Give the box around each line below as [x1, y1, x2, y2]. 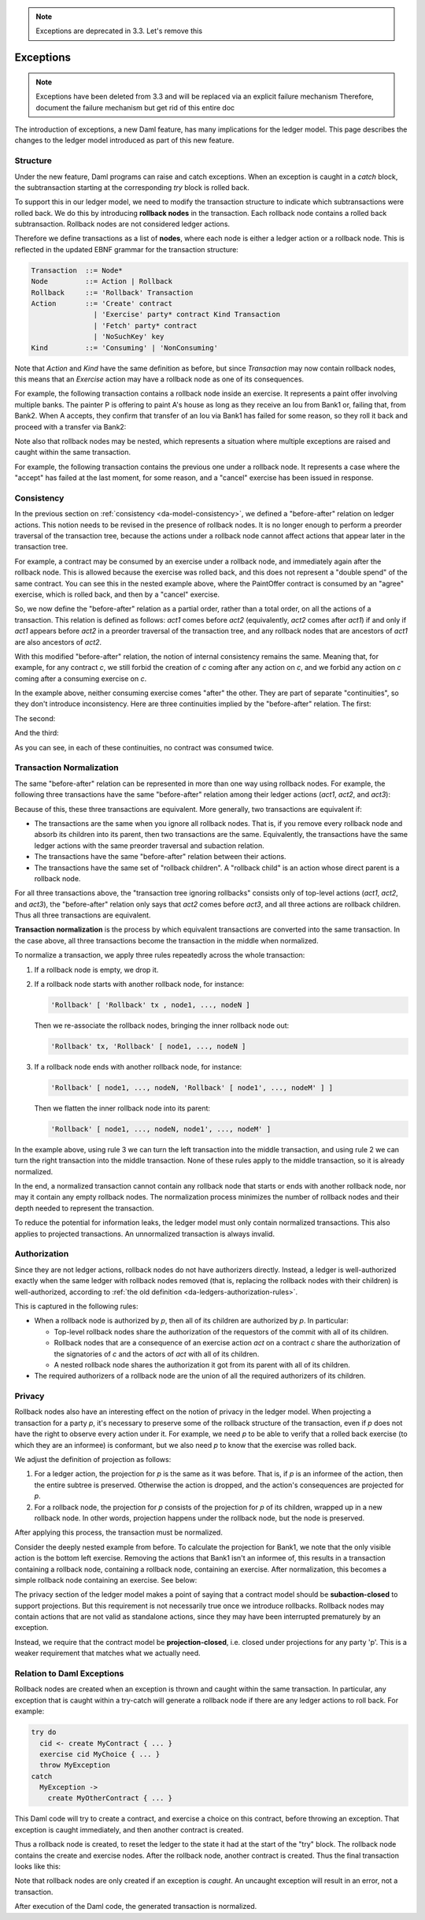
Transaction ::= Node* [31, 266, 124, 275]
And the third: [14, 728, 59, 738]
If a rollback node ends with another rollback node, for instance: [34, 1062, 242, 1071]
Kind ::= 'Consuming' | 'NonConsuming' [31, 343, 218, 352]
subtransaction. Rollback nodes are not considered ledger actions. [14, 219, 231, 229]
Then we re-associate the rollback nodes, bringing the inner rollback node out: [34, 1021, 290, 1030]
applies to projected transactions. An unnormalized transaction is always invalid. [14, 1229, 275, 1238]
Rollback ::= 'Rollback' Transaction [31, 288, 194, 297]
